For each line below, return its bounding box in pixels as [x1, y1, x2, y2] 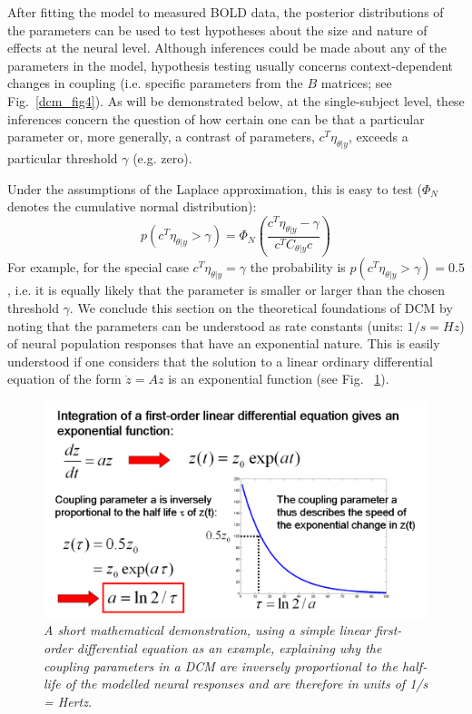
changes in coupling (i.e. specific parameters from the [7, 73, 303, 93]
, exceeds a [348, 127, 408, 146]
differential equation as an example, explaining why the [76, 639, 382, 658]
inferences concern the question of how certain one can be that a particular [7, 109, 425, 128]
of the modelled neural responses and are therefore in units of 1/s [64, 674, 428, 693]
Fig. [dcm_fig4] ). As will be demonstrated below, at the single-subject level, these [7, 91, 465, 110]
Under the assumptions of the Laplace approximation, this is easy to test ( [7, 179, 422, 198]
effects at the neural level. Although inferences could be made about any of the [7, 38, 447, 57]
